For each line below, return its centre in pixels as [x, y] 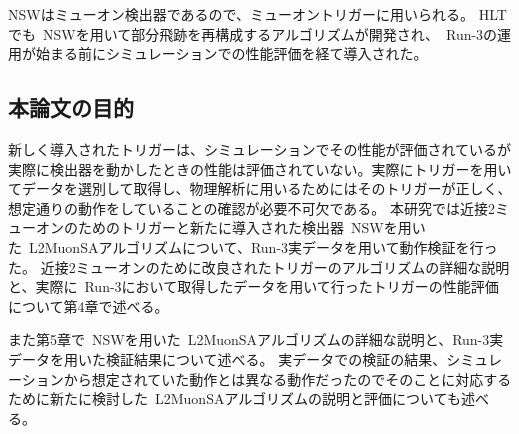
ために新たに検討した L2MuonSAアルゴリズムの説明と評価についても [234, 398]
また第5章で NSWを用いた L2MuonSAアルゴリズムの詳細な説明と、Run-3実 [256, 339]
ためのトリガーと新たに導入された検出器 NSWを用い [251, 227]
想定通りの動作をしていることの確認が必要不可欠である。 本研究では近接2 [251, 207]
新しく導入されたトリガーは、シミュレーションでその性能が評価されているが [260, 148]
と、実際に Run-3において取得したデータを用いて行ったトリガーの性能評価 [253, 286]
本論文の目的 [71, 107]
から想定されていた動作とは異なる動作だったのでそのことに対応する [287, 378]
